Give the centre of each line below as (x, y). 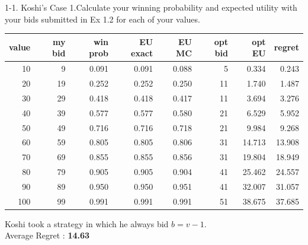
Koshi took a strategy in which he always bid (87, 223)
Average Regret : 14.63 (47, 235)
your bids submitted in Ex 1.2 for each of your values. (102, 19)
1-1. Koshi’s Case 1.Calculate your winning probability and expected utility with (151, 7)
